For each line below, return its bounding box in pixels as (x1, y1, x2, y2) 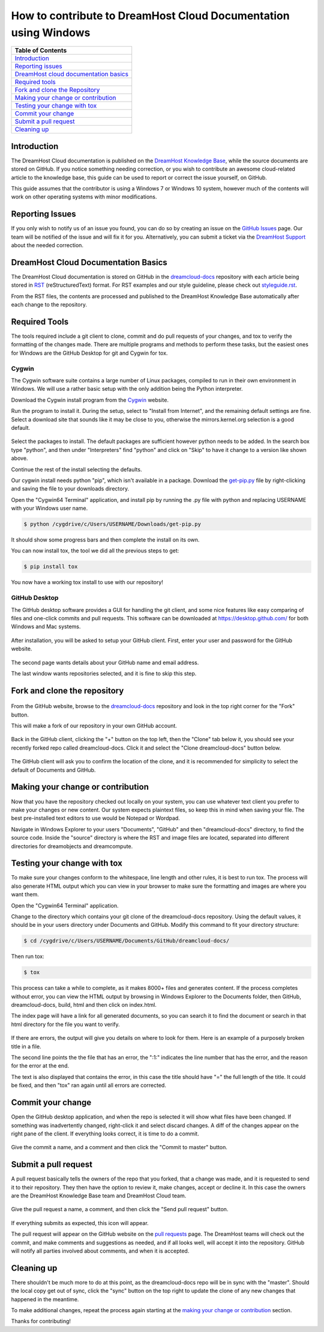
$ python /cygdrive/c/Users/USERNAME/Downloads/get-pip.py (23, 521, 201, 528)
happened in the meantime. (11, 1295, 79, 1303)
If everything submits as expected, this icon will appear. (11, 1219, 149, 1226)
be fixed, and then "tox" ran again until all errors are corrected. (11, 1082, 166, 1089)
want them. (11, 891, 39, 898)
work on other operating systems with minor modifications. (11, 193, 157, 201)
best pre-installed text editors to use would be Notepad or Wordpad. (11, 814, 180, 822)
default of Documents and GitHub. (11, 766, 96, 774)
